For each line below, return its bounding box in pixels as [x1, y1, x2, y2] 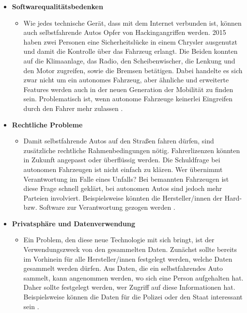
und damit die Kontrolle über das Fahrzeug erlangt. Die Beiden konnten [23, 46, 238, 56]
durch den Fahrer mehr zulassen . [23, 103, 123, 113]
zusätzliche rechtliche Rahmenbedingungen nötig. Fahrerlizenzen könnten [23, 145, 240, 155]
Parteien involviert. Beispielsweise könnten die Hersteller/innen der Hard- [23, 192, 242, 203]
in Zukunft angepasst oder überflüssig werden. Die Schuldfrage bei [23, 155, 220, 165]
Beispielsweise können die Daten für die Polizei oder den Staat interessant [23, 292, 243, 302]
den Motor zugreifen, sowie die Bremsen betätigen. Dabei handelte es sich [23, 65, 243, 75]
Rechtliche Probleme [12, 119, 83, 129]
